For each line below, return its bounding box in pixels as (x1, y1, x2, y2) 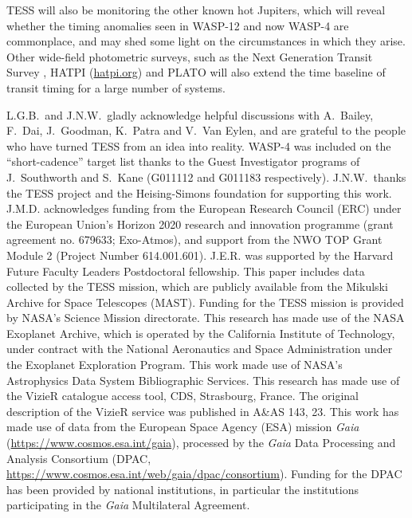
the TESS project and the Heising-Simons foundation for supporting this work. (6, 184, 392, 201)
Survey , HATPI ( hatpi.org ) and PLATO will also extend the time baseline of (6, 64, 386, 80)
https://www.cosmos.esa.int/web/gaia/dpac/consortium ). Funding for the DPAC (6, 465, 402, 482)
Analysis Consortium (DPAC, (6, 449, 151, 466)
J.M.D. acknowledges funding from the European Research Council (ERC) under (6, 200, 402, 217)
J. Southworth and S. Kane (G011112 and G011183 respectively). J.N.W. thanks (6, 168, 406, 185)
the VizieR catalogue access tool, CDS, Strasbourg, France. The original (6, 387, 359, 404)
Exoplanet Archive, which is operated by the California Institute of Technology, (6, 324, 395, 341)
